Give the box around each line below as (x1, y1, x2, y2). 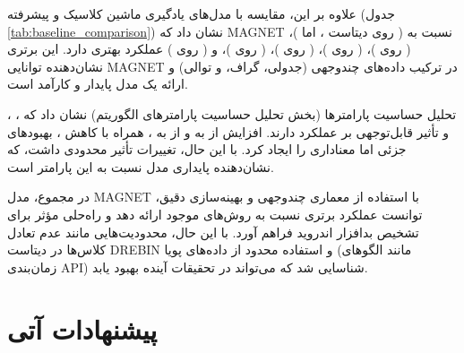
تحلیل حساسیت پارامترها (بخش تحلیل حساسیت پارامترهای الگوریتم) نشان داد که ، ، (7, 104, 457, 123)
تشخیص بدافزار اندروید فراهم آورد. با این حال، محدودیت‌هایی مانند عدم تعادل (7, 222, 419, 241)
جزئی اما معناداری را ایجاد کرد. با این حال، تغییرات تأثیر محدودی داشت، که (7, 140, 407, 159)
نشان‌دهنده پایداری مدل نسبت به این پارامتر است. (7, 157, 274, 176)
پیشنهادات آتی (7, 310, 158, 347)
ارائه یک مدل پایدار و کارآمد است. (7, 74, 188, 93)
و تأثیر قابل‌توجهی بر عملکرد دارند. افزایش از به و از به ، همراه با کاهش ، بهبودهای (7, 122, 450, 141)
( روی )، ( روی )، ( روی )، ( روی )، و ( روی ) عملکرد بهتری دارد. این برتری (7, 39, 411, 58)
